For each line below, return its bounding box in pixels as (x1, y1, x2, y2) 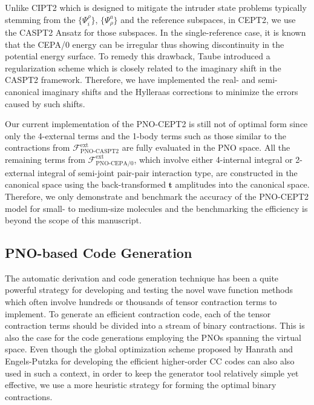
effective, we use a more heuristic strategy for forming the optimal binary (5, 378, 276, 391)
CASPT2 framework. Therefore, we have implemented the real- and (5, 73, 256, 86)
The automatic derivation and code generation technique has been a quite (5, 271, 279, 284)
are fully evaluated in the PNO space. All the (122, 141, 290, 154)
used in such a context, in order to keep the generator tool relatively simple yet (5, 366, 299, 379)
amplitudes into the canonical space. (175, 178, 310, 191)
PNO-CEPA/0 (96, 160, 134, 166)
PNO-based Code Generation (5, 243, 192, 262)
